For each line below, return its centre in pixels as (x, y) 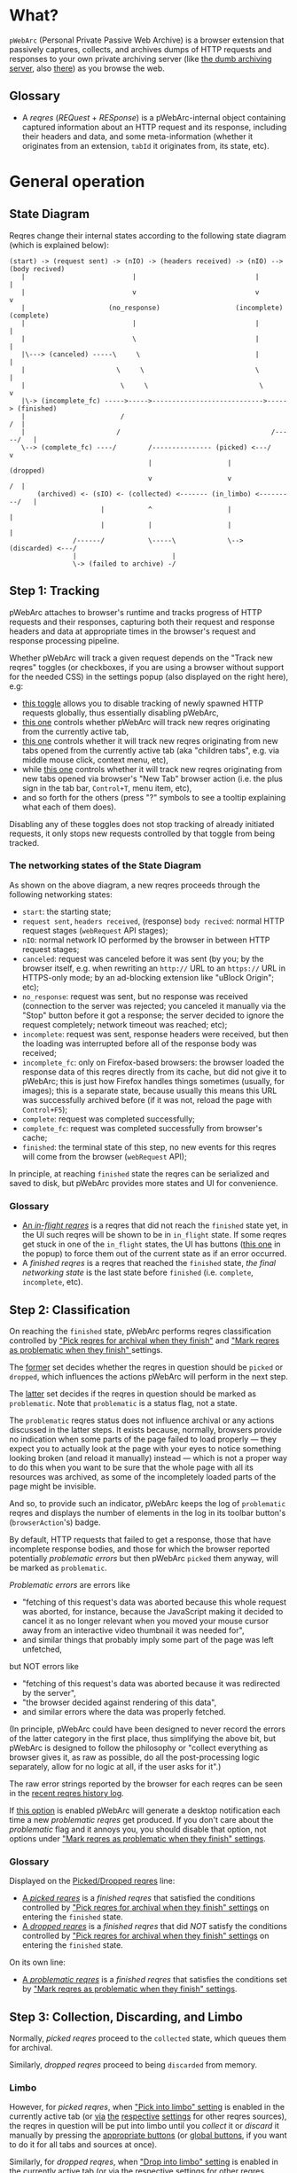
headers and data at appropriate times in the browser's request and (133, 631)
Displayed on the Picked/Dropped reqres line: (92, 1881)
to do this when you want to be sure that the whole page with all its (132, 1467)
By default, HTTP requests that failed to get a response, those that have (141, 1539)
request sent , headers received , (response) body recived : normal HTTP (153, 921)
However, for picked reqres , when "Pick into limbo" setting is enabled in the (147, 2107)
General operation (77, 181)
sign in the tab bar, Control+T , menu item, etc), (107, 788)
